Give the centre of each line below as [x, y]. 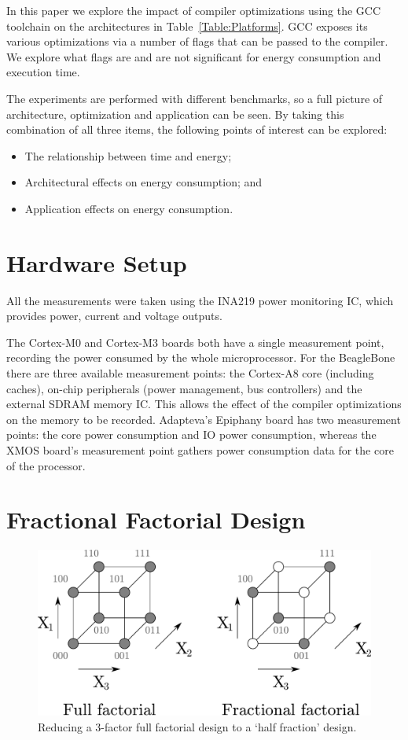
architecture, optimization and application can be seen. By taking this [175, 114]
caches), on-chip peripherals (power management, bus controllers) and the [184, 388]
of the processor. [46, 465]
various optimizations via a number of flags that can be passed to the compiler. [197, 41]
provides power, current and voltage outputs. [114, 316]
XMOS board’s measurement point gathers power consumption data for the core [200, 450]
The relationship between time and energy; [128, 155]
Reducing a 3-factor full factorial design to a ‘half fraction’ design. [197, 727]
